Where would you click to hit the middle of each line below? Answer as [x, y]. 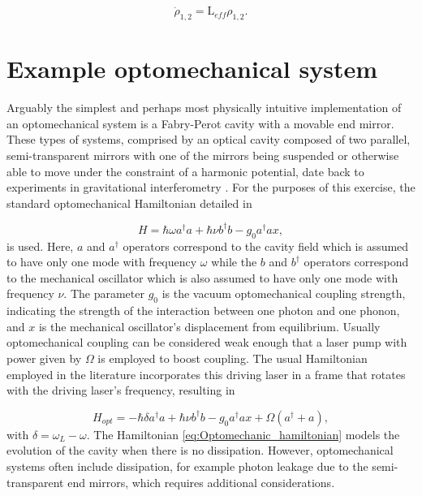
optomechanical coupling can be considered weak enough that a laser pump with [207, 342]
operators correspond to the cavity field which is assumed [266, 246]
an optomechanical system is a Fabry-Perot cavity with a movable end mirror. [200, 123]
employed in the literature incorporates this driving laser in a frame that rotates [206, 374]
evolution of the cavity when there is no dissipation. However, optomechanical [200, 450]
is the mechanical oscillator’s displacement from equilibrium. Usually [209, 326]
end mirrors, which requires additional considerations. [201, 482]
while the [234, 262]
